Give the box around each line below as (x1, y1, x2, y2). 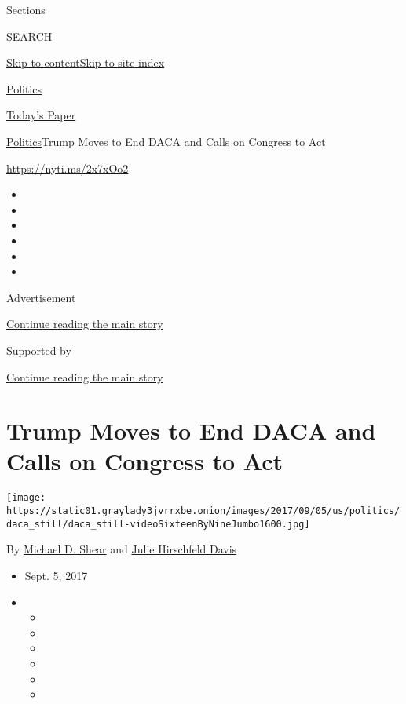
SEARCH (6, 27, 53, 44)
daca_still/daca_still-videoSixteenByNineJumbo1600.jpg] (6, 518, 310, 530)
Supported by (6, 341, 71, 358)
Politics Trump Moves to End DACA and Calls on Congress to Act (6, 133, 326, 149)
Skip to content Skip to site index (6, 54, 165, 71)
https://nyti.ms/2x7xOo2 (6, 159, 129, 176)
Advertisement (6, 289, 76, 305)
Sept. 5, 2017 (24, 567, 88, 583)
